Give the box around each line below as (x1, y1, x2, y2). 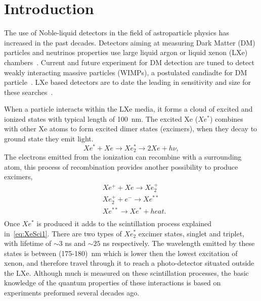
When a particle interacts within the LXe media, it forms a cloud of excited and (4, 104, 253, 114)
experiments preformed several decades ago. (4, 287, 140, 298)
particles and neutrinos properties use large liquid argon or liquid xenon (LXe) (4, 47, 248, 58)
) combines (210, 113, 243, 124)
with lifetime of (4, 238, 52, 248)
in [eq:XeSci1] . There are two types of (4, 228, 122, 238)
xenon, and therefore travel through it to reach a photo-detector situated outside (4, 258, 254, 268)
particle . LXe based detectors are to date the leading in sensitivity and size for (4, 77, 251, 87)
